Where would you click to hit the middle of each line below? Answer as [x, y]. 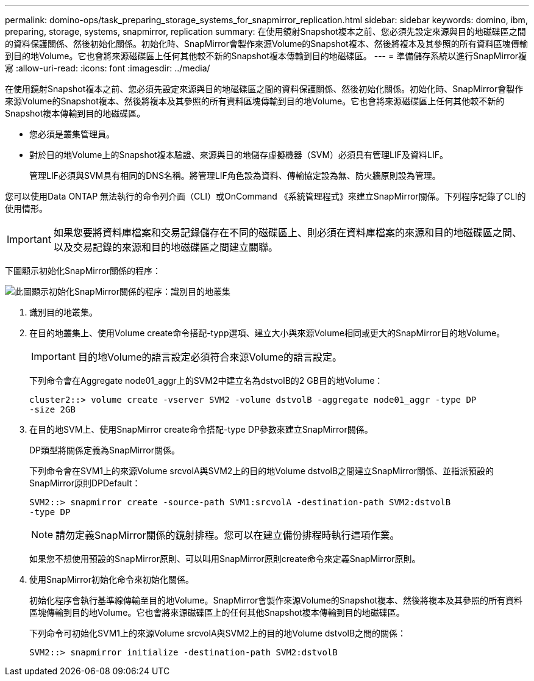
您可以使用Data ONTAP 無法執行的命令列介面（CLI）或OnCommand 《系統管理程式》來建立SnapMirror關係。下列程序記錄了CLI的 [265, 196]
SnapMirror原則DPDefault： [85, 483]
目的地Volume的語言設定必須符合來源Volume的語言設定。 [210, 357]
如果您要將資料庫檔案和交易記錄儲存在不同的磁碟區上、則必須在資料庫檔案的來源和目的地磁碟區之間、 [287, 232]
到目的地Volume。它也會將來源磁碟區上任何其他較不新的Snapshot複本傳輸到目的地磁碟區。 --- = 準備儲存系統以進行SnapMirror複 [266, 56]
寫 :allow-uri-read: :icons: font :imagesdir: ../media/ [108, 68]
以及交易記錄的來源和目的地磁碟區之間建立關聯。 [166, 247]
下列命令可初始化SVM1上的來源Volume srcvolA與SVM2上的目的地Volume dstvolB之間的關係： [218, 633]
